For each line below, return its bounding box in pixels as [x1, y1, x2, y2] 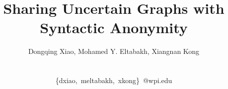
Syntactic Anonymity [40, 17, 188, 38]
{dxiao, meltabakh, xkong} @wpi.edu [55, 75, 172, 86]
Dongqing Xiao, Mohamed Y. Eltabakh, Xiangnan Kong [28, 46, 200, 56]
